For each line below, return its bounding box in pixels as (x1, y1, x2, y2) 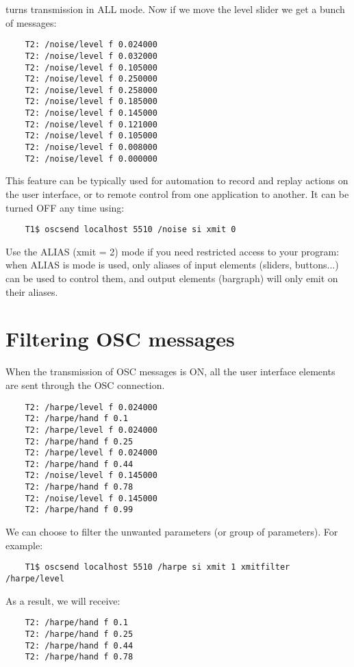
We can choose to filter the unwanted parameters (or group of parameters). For (5, 525, 338, 539)
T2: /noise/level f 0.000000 (25, 153, 157, 164)
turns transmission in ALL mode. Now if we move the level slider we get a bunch (5, 2, 345, 16)
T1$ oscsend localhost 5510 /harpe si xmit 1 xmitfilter (25, 562, 290, 572)
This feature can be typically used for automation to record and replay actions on (5, 173, 349, 188)
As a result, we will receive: (5, 593, 121, 607)
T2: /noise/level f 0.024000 (25, 40, 157, 50)
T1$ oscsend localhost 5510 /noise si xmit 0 (25, 225, 236, 235)
